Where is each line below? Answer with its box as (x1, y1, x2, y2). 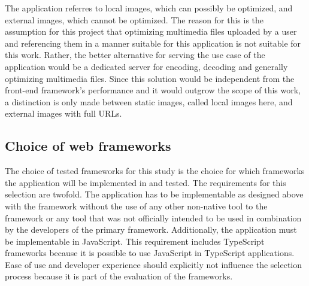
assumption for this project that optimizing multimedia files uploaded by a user (5, 25, 297, 38)
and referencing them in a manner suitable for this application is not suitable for (5, 36, 301, 49)
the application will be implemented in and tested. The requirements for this (5, 176, 286, 188)
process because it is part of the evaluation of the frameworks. (5, 270, 233, 282)
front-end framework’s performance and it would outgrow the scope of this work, (5, 84, 301, 96)
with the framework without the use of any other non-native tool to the (5, 199, 268, 212)
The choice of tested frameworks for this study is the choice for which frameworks (5, 165, 305, 177)
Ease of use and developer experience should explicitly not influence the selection (5, 258, 302, 270)
